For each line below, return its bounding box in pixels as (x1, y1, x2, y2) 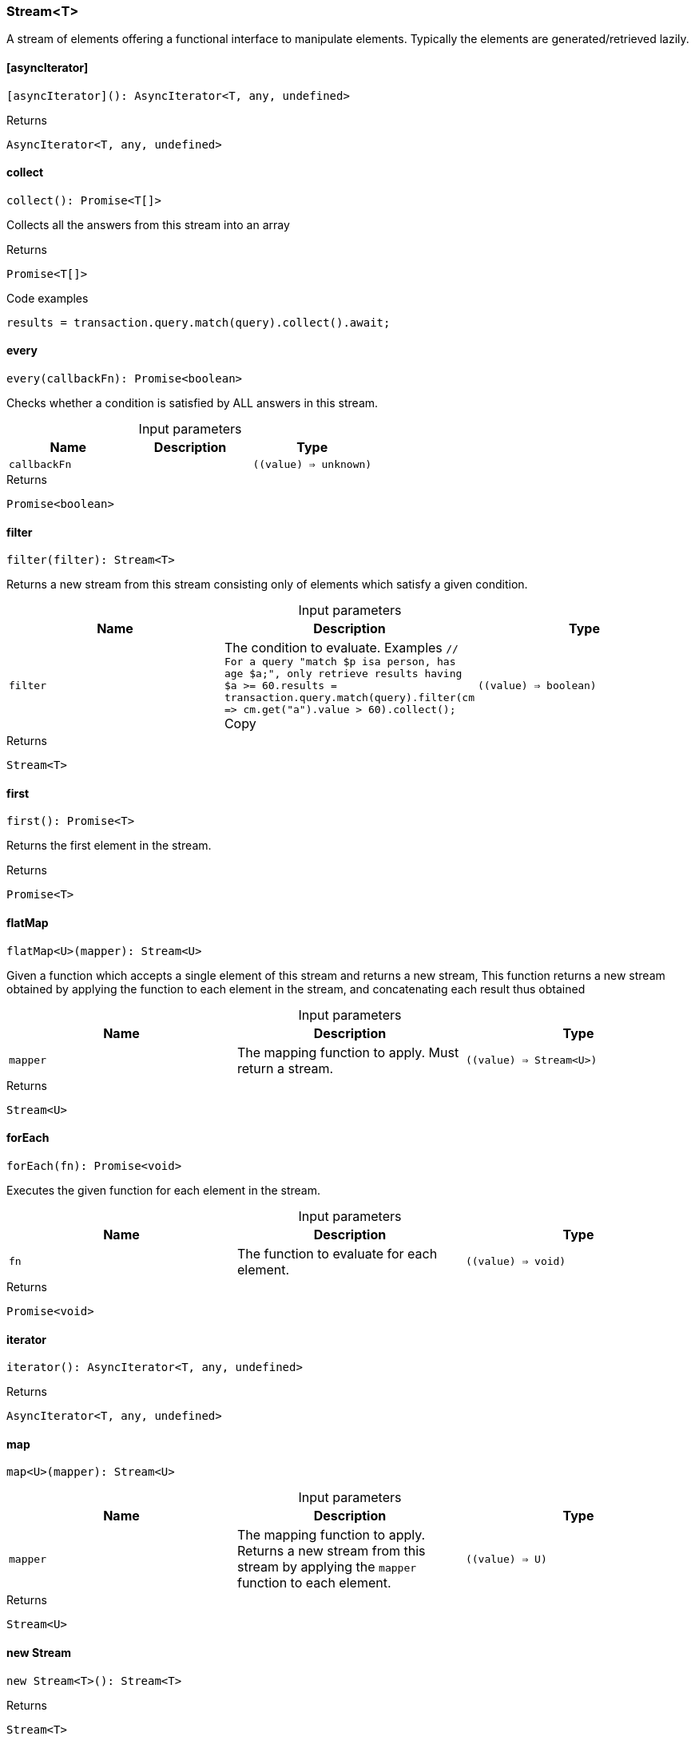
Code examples (6, 291, 89, 305)
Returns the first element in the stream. (6, 838, 212, 853)
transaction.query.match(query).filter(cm (224, 692, 475, 704)
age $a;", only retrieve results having (224, 668, 463, 680)
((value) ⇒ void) (465, 1255, 566, 1268)
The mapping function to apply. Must (236, 1044, 459, 1060)
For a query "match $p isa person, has (224, 656, 456, 668)
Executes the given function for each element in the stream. (6, 1183, 321, 1197)
